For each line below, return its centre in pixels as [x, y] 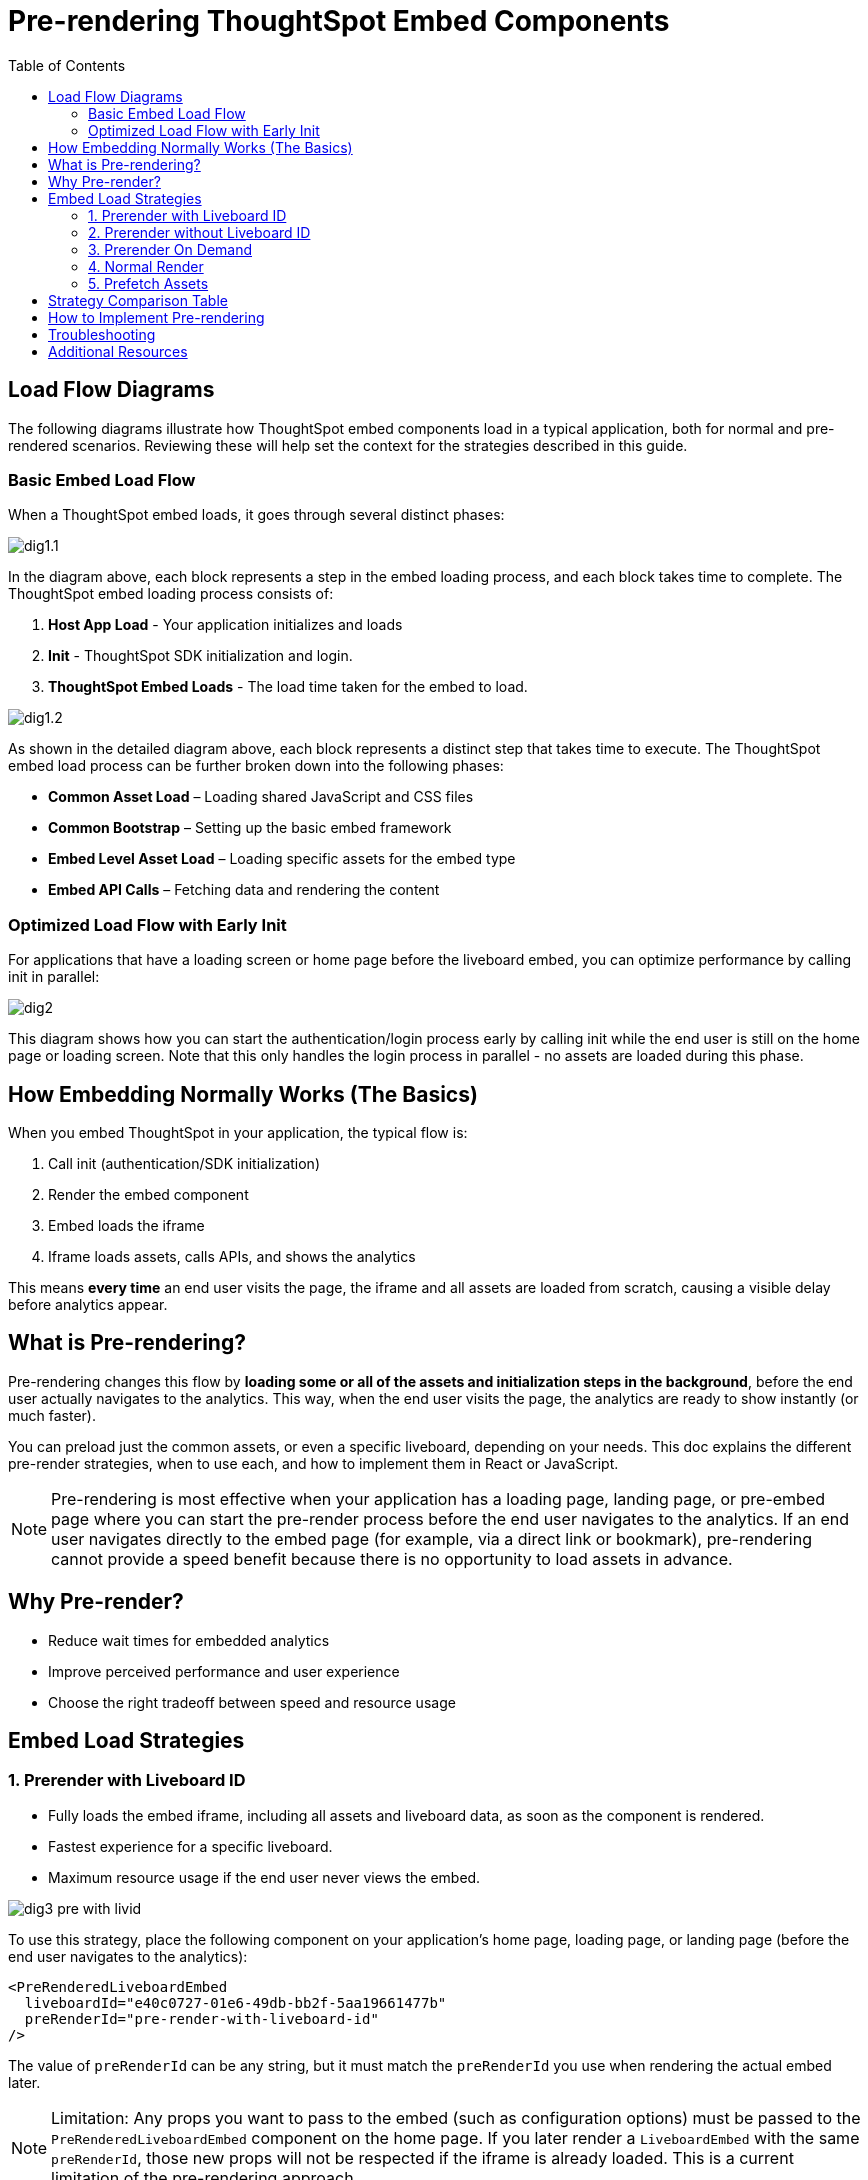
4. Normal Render [146, 266]
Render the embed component [148, 1194]
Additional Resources [118, 351]
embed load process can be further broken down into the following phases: [256, 766]
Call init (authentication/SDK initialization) [184, 1163]
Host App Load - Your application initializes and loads [225, 625]
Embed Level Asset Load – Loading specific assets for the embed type [282, 859]
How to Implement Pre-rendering [156, 317]
